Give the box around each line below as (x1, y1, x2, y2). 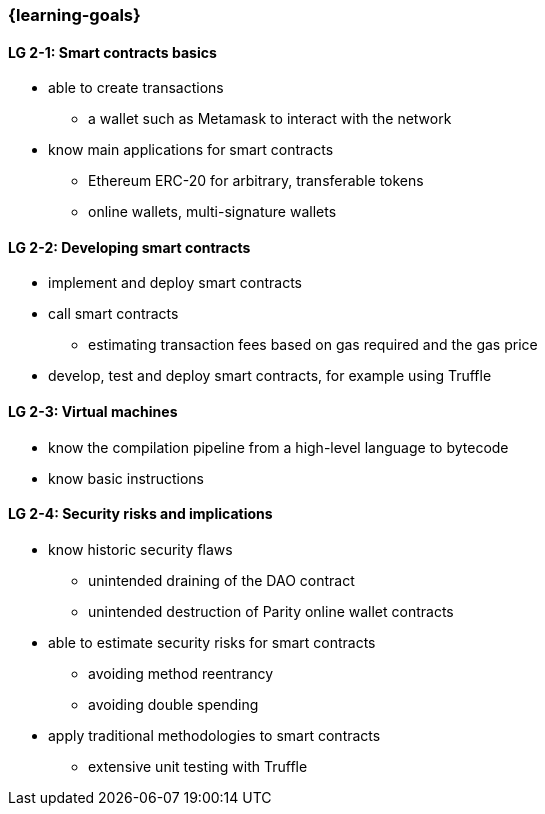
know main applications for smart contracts (48, 141, 334, 159)
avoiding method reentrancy (88, 664, 274, 682)
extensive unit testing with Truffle (88, 757, 308, 775)
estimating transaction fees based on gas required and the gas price (88, 336, 538, 354)
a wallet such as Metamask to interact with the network (88, 110, 452, 128)
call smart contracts (48, 305, 179, 323)
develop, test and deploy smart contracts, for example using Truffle (48, 367, 492, 385)
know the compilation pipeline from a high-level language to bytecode (48, 438, 509, 456)
